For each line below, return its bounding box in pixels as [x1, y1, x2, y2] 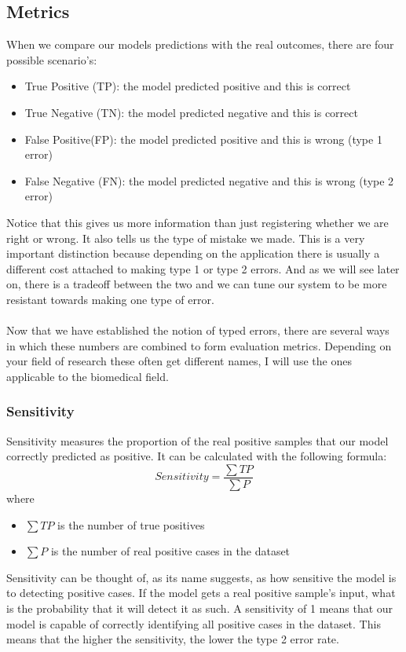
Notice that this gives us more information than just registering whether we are [6, 214, 389, 230]
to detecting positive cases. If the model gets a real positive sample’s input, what [6, 584, 396, 601]
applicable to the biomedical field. [6, 368, 169, 384]
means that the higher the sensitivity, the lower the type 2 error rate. [6, 631, 339, 647]
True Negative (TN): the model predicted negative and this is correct [24, 104, 358, 120]
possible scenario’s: [6, 51, 97, 68]
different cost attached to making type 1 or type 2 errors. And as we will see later [6, 260, 400, 277]
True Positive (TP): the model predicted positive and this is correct [24, 78, 351, 94]
